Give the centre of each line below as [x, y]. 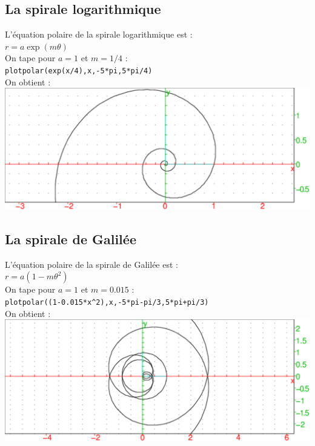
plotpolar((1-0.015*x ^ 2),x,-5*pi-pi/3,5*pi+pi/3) [107, 303]
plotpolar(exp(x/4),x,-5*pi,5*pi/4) [79, 71]
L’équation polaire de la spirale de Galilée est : [91, 264]
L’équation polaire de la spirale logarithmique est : [99, 34]
